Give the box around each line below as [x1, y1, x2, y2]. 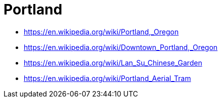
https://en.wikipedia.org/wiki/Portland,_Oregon [24, 27, 179, 36]
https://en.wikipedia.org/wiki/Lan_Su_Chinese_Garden [24, 58, 202, 67]
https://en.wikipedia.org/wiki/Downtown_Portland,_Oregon [24, 42, 218, 51]
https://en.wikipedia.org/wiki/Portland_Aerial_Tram [24, 73, 191, 82]
